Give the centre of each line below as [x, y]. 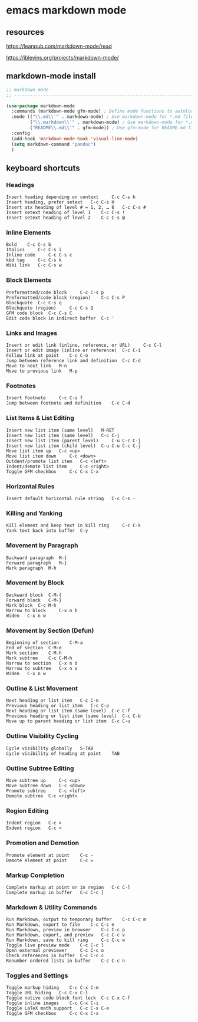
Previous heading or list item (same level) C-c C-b [74, 716]
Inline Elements [29, 232]
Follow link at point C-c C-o [47, 356]
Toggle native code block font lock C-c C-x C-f [68, 998]
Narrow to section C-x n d [42, 663]
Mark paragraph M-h [32, 568]
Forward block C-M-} [34, 600]
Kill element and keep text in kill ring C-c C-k [74, 525]
